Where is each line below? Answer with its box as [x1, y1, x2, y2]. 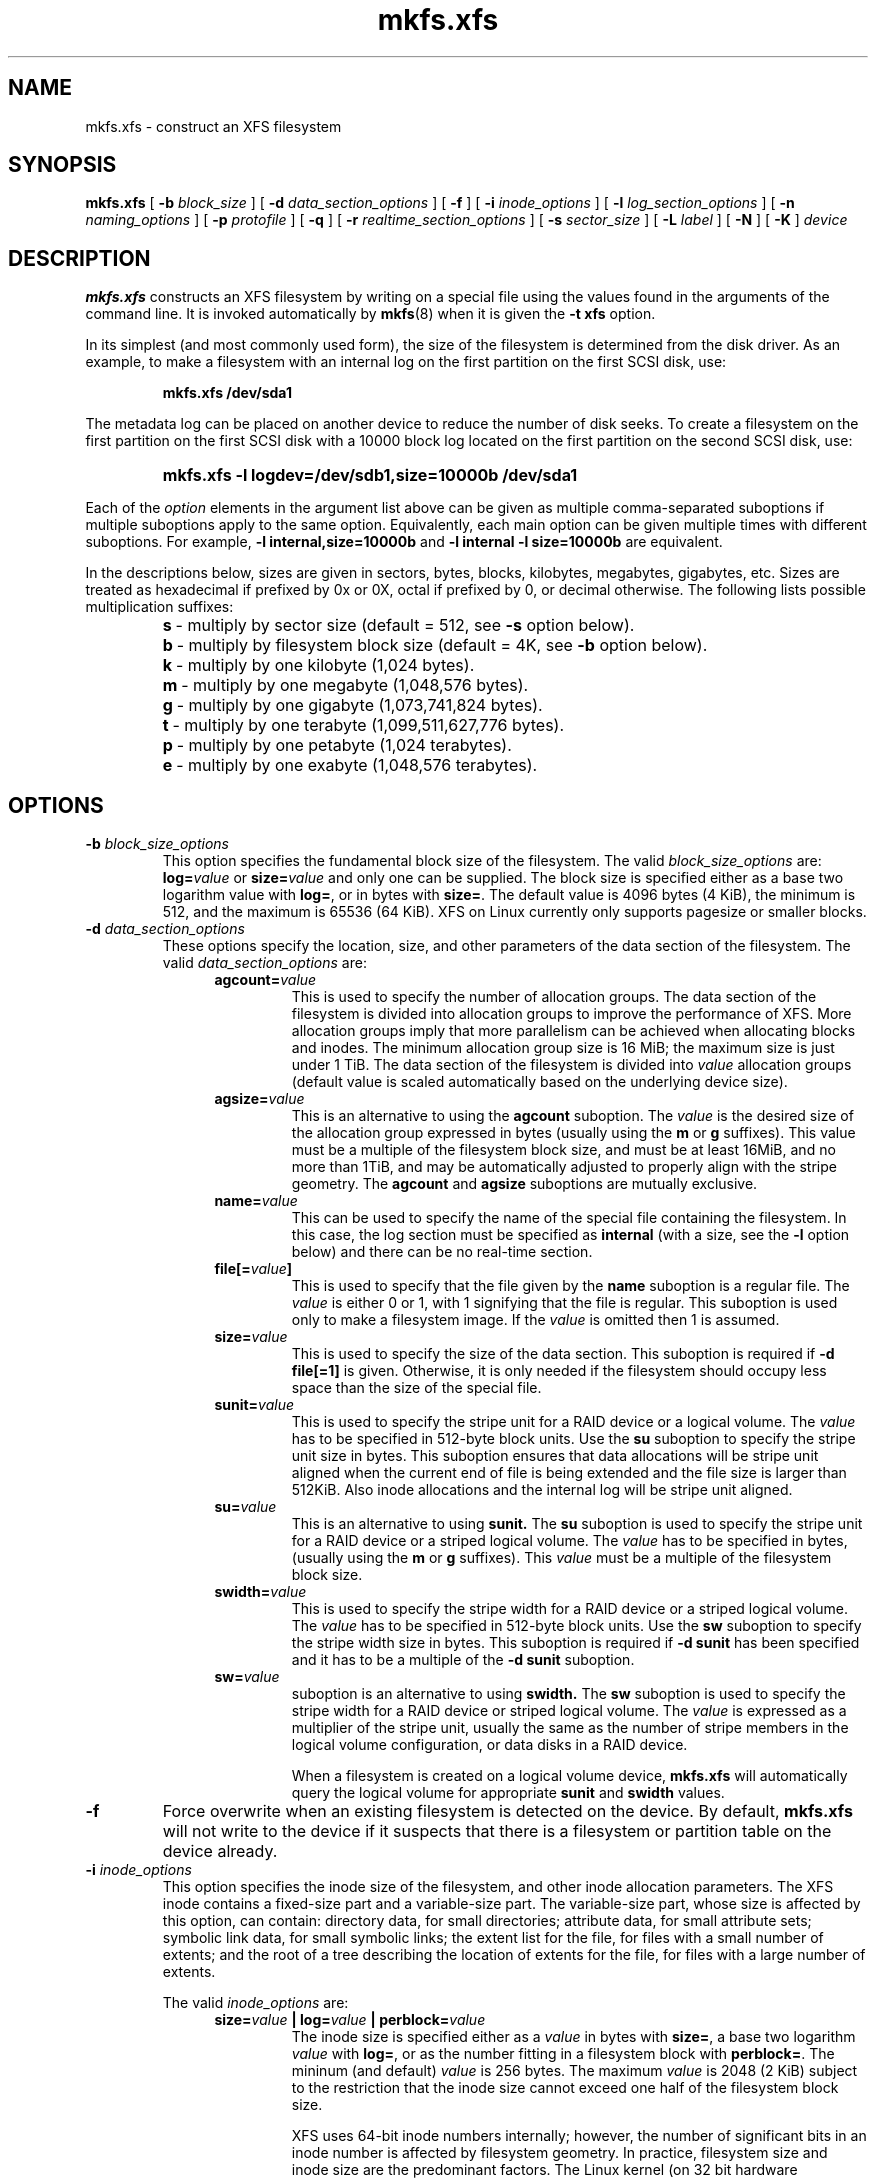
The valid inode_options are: [162, 1994, 349, 2012]
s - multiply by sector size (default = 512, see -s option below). [162, 615, 635, 636]
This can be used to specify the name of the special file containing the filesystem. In [291, 1209, 847, 1227]
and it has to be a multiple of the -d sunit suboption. [291, 1651, 635, 1669]
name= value [214, 1192, 298, 1210]
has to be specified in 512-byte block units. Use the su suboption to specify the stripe [291, 1430, 856, 1448]
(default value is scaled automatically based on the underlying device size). [291, 1073, 788, 1091]
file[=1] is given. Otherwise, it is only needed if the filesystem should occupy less [291, 1362, 827, 1380]
